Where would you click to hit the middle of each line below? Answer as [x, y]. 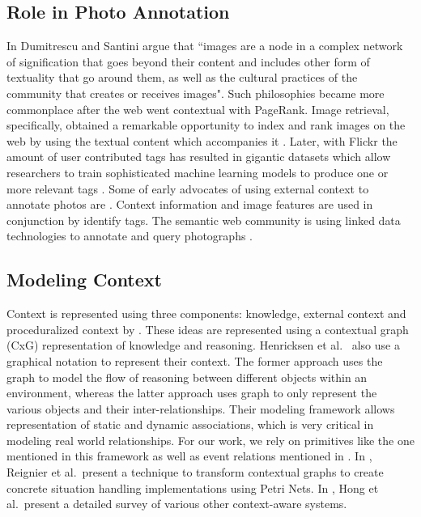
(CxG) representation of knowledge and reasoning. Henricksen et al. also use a [203, 345]
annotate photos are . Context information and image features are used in [190, 204]
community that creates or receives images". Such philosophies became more [196, 93]
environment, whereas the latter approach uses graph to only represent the [192, 393]
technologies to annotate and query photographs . [130, 236]
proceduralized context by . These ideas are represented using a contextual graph [208, 329]
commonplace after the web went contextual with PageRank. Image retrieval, [198, 109]
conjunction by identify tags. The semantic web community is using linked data [204, 220]
